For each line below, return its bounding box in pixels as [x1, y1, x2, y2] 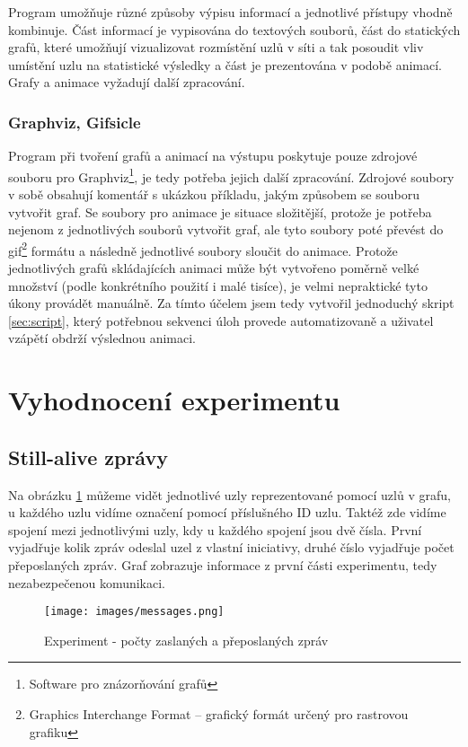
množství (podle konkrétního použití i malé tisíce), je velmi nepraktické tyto [8, 276, 428, 294]
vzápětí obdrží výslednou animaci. [8, 329, 196, 347]
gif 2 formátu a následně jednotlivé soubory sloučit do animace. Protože [8, 238, 398, 259]
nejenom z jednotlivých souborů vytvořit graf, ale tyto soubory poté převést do [8, 220, 444, 239]
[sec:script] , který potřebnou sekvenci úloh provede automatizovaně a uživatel [8, 311, 434, 330]
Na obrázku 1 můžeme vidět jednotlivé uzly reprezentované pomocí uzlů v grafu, [8, 485, 451, 504]
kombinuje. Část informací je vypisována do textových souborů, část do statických [8, 20, 461, 39]
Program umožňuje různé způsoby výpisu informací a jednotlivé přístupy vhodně [8, 3, 453, 21]
